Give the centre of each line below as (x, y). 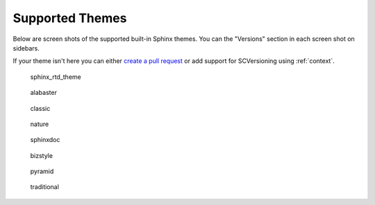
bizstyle (42, 155)
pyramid (42, 171)
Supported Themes (70, 18)
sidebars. (26, 48)
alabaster (43, 93)
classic (40, 108)
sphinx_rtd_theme (56, 77)
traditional (44, 187)
